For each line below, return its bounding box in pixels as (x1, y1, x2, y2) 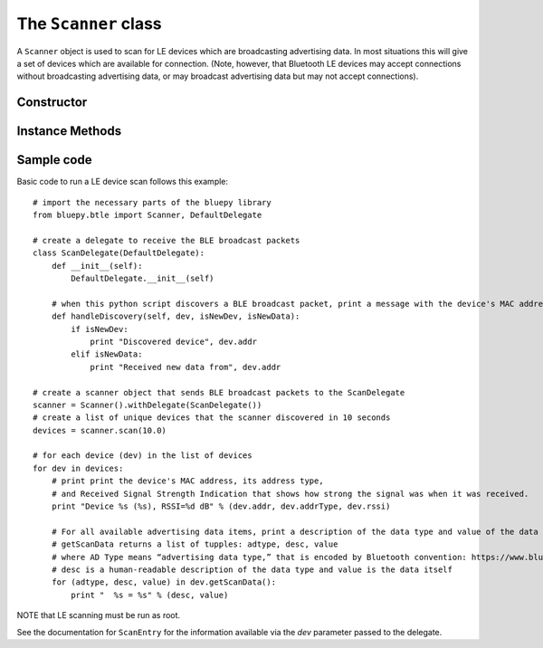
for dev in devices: (33, 462, 124, 473)
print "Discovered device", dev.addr (90, 336, 258, 347)
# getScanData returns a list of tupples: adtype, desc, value (51, 539, 338, 549)
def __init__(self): (51, 261, 143, 271)
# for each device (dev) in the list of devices (33, 451, 252, 461)
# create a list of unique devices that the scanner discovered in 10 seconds (33, 413, 391, 423)
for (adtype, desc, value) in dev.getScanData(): (51, 577, 276, 587)
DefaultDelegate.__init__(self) (71, 273, 214, 283)
